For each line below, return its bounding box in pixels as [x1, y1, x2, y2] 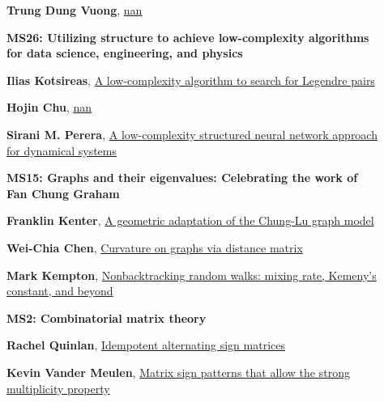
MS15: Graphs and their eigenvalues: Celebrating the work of [6, 169, 358, 186]
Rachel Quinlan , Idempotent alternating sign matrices [6, 336, 285, 353]
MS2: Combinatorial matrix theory [6, 309, 207, 326]
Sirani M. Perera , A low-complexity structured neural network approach [6, 125, 378, 142]
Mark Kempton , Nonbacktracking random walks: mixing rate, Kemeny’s [6, 266, 377, 283]
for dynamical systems [6, 142, 117, 159]
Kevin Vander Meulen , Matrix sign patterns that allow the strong [6, 363, 350, 380]
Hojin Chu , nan [6, 99, 92, 116]
